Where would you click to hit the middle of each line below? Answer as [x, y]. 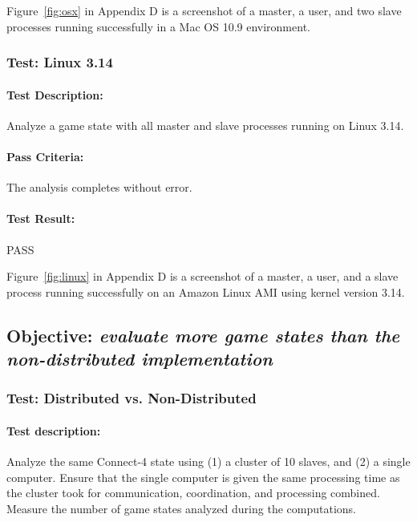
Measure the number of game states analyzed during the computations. [181, 508]
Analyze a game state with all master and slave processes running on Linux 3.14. [205, 125]
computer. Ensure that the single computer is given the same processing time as [203, 477]
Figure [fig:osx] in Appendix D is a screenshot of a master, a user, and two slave [204, 10]
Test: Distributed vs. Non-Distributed [132, 398]
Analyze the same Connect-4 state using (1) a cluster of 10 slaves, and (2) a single [208, 461]
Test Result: [41, 219]
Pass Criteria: [45, 157]
